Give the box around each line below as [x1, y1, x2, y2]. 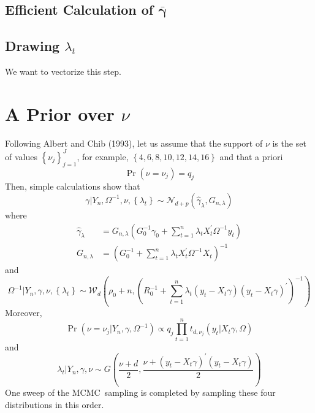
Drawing [5, 36, 60, 55]
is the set [272, 136, 306, 149]
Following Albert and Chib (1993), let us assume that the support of [5, 136, 263, 149]
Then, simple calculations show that [5, 180, 140, 193]
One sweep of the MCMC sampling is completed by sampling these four [5, 386, 276, 399]
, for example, [77, 150, 129, 163]
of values [5, 150, 37, 163]
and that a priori [219, 150, 283, 163]
